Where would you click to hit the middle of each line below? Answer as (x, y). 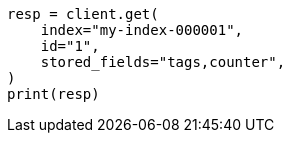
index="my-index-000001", (142, 30)
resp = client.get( (83, 14)
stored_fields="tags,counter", (163, 62)
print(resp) (53, 94)
